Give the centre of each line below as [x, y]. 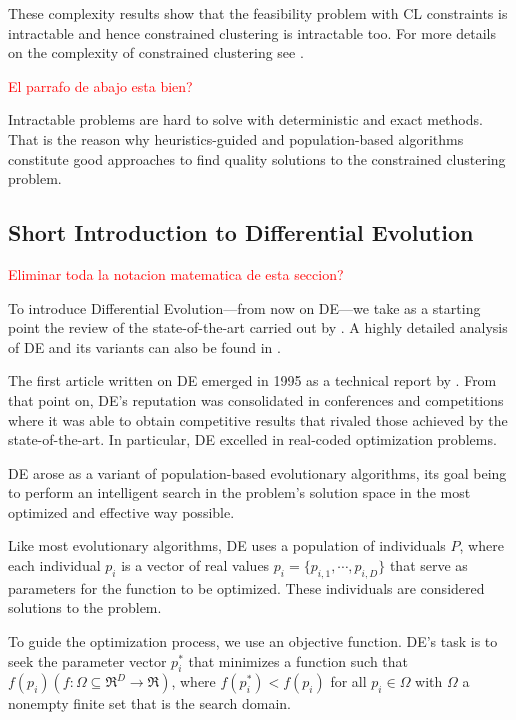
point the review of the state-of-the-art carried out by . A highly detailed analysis [258, 327]
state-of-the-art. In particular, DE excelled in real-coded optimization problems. [252, 439]
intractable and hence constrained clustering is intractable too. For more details [252, 32]
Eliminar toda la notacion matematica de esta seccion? [176, 273]
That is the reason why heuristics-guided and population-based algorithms [236, 138]
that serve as [428, 565]
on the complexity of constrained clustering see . [156, 52]
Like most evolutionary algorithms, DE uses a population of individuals [227, 545]
